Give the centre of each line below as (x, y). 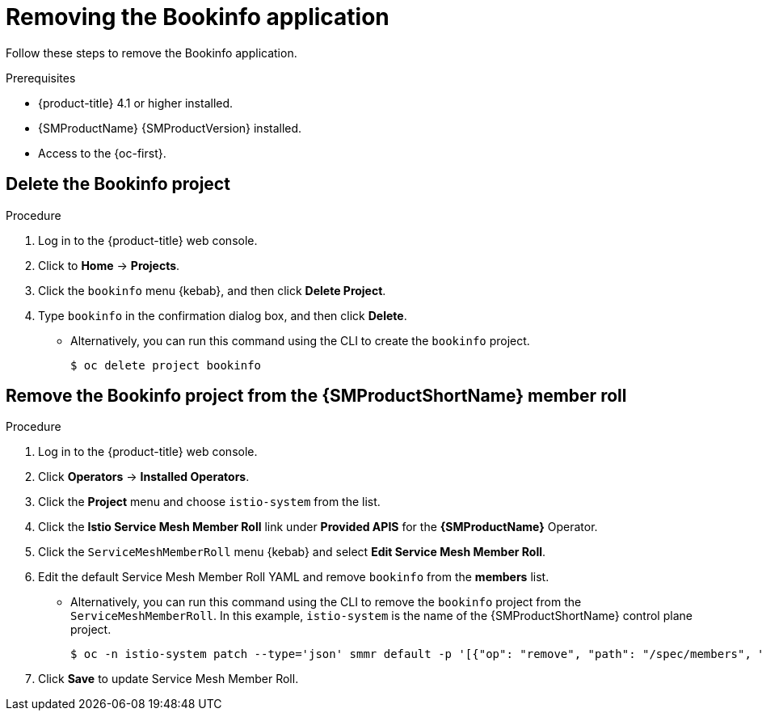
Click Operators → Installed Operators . (144, 477)
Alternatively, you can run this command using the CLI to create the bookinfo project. (300, 340)
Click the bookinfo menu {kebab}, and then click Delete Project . (212, 290)
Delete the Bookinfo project (118, 184)
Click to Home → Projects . (109, 265)
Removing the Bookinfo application (198, 17)
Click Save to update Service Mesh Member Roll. (168, 679)
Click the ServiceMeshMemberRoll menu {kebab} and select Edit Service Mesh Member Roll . (292, 552)
